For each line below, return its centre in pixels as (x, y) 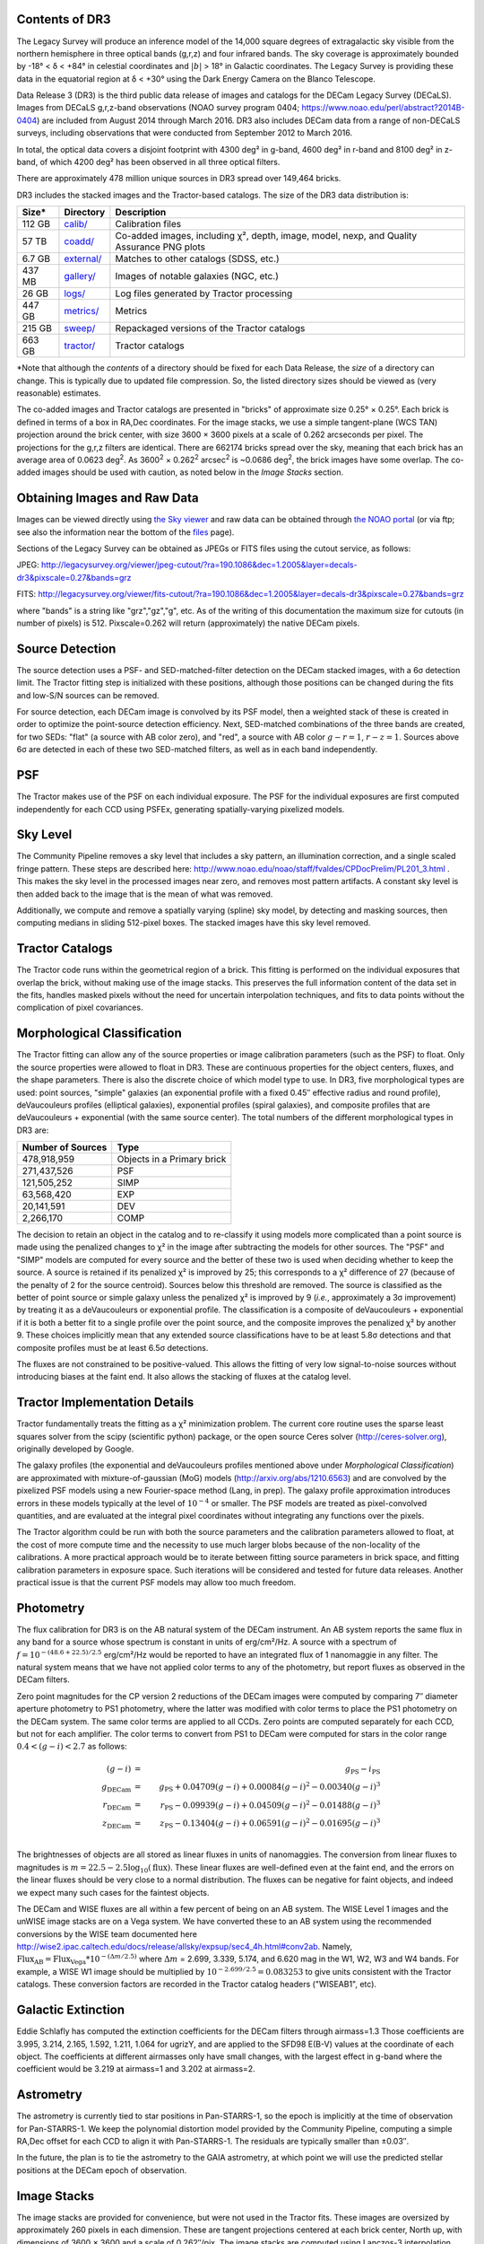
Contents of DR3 (64, 19)
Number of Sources (65, 1147)
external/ (83, 259)
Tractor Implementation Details (105, 1402)
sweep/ (80, 329)
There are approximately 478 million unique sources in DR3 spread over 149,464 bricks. (179, 179)
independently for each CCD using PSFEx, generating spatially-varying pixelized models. (181, 809)
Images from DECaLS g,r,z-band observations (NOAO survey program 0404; (158, 108)
